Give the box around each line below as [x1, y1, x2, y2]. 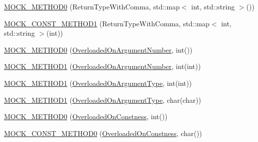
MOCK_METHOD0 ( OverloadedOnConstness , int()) [4, 111, 168, 122]
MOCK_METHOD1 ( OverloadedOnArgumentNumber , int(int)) [4, 61, 201, 71]
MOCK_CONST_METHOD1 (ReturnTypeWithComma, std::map [4, 18, 210, 28]
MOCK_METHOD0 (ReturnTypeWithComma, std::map [4, 1, 180, 11]
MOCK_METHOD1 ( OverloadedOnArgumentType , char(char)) [4, 94, 201, 105]
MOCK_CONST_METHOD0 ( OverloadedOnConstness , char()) [4, 128, 202, 138]
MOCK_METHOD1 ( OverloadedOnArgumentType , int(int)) [4, 77, 192, 88]
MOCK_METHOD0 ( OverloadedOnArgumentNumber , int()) [4, 44, 193, 55]
